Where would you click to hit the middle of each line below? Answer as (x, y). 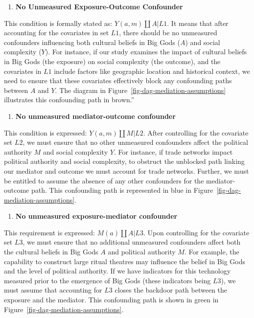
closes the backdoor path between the (171, 290)
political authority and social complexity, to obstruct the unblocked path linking (124, 161)
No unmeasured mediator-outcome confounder (95, 116)
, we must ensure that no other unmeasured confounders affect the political (135, 142)
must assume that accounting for (53, 290)
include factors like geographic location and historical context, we (152, 71)
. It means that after (198, 23)
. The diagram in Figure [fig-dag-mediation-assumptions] (140, 90)
